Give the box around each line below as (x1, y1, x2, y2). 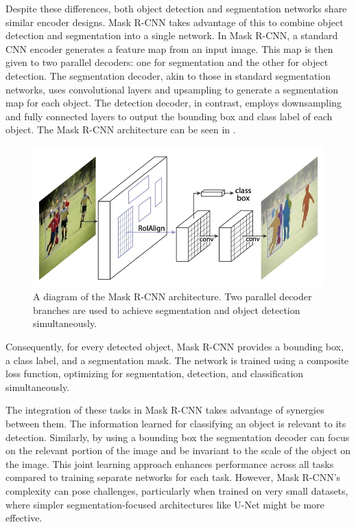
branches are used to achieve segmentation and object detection (33, 302, 300, 317)
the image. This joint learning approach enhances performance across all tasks (5, 456, 334, 471)
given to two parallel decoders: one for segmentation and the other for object (5, 55, 329, 69)
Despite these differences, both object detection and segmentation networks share (5, 1, 347, 15)
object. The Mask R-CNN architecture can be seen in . (5, 122, 236, 137)
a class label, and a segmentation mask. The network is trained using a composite (5, 352, 349, 367)
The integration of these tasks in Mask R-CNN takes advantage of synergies (5, 403, 324, 417)
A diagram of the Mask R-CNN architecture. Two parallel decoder (33, 289, 312, 304)
